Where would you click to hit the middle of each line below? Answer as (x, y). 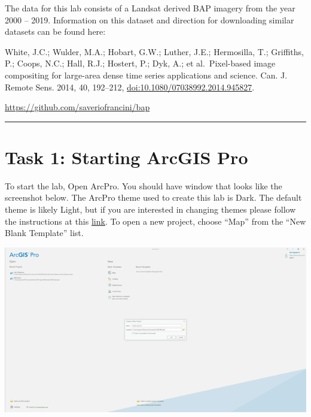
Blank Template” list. (44, 233)
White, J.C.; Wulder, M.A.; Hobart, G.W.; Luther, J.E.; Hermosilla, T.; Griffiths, (154, 51)
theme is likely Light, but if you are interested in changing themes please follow (150, 209)
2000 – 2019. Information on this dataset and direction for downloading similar (150, 19)
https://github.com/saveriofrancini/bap (77, 107)
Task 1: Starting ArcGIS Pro (126, 157)
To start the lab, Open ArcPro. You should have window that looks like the (144, 185)
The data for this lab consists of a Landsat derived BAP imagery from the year (150, 8)
